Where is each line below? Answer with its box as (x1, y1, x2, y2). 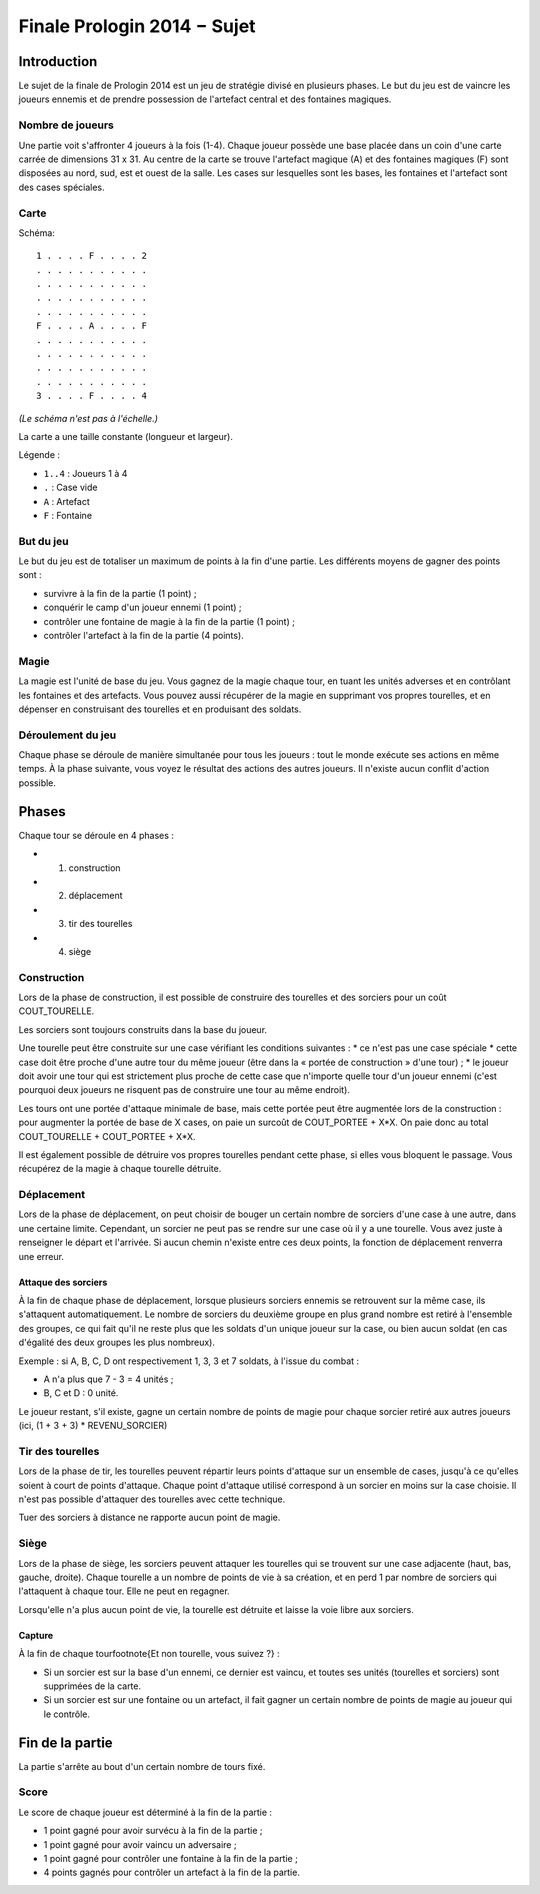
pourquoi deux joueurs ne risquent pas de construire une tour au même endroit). (18, 1084, 350, 1096)
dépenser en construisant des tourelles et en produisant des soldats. (18, 703, 302, 715)
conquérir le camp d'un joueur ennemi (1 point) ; (43, 601, 242, 614)
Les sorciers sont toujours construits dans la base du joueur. (18, 1023, 268, 1035)
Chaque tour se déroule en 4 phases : (18, 829, 175, 841)
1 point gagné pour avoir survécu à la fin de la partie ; (43, 1825, 263, 1837)
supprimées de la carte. (43, 1680, 142, 1692)
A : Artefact (43, 495, 90, 507)
